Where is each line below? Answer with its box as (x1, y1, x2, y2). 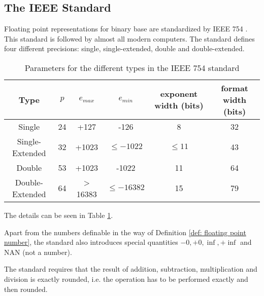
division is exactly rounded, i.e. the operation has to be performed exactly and (4, 273, 248, 284)
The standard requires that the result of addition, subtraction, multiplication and (4, 264, 257, 274)
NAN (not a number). (4, 246, 72, 257)
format (221, 82, 249, 94)
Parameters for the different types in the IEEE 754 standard (24, 61, 240, 73)
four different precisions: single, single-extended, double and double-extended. (4, 43, 245, 54)
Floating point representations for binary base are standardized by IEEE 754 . (4, 23, 248, 34)
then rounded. (4, 283, 48, 294)
